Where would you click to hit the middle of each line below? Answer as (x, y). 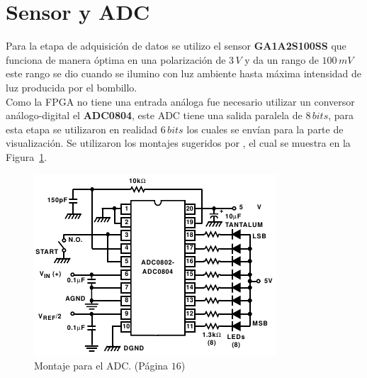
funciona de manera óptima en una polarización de (116, 59)
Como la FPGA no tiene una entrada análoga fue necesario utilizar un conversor (180, 101)
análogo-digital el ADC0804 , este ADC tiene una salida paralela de (154, 115)
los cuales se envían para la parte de (265, 129)
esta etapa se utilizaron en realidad (82, 129)
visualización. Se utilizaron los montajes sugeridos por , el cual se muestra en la (178, 143)
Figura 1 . (27, 156)
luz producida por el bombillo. (72, 87)
